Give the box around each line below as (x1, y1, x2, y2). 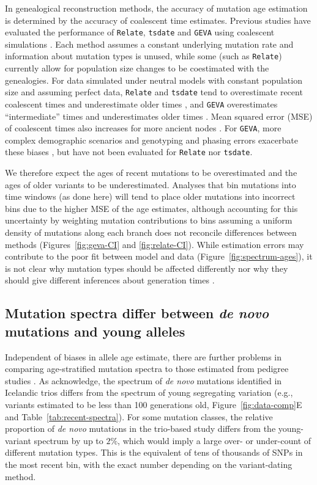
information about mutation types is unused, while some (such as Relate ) (5, 49, 282, 62)
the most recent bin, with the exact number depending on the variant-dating (5, 458, 293, 470)
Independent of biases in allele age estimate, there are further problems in (5, 350, 282, 363)
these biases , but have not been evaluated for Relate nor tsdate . (5, 145, 253, 158)
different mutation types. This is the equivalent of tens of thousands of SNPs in (5, 446, 303, 459)
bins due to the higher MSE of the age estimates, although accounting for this (5, 202, 298, 214)
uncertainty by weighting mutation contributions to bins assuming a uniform (5, 214, 293, 227)
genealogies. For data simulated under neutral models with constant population (5, 73, 302, 86)
